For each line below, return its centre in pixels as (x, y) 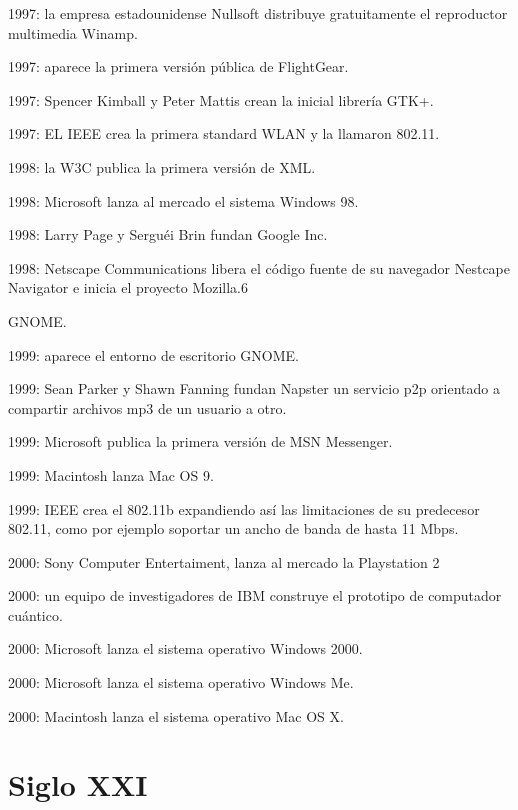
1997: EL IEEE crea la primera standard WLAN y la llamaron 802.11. (224, 133)
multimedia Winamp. (73, 32)
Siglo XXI (78, 784)
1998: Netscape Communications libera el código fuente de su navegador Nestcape (259, 267)
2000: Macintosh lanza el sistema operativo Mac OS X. (176, 715)
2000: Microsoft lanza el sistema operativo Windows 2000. (185, 648)
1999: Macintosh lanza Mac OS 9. (111, 474)
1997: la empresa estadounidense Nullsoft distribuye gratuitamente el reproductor (258, 13)
